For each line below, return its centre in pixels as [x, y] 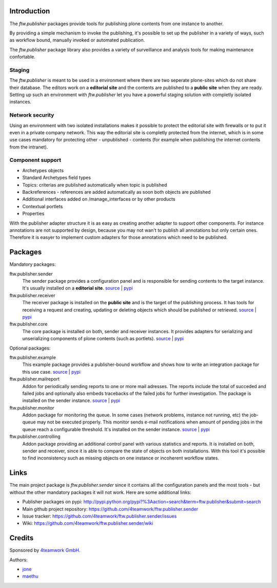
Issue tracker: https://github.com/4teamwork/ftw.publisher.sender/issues [100, 516]
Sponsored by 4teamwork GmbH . [45, 550]
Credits [22, 538]
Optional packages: [30, 348]
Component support [35, 160]
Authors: [18, 560]
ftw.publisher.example [33, 357]
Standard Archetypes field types [57, 178]
